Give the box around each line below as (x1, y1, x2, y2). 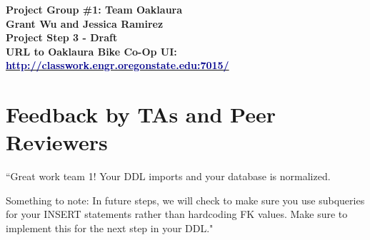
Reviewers (6, 127, 108, 157)
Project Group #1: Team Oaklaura (6, 2, 183, 16)
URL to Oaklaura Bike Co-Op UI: (6, 43, 177, 58)
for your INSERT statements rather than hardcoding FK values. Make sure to (6, 207, 348, 221)
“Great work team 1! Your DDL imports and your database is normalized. (6, 169, 331, 184)
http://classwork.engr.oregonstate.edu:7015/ (6, 58, 229, 73)
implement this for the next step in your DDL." (6, 221, 214, 236)
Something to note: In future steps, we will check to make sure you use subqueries (6, 192, 365, 207)
